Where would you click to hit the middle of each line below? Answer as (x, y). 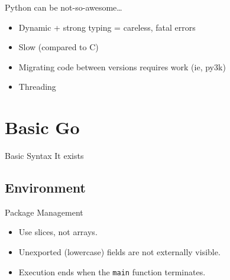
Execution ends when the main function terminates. (112, 271)
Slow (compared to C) (59, 47)
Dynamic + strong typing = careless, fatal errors (107, 27)
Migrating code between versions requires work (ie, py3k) (122, 66)
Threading (37, 87)
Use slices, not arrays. (58, 232)
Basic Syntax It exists (44, 156)
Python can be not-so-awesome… (64, 7)
